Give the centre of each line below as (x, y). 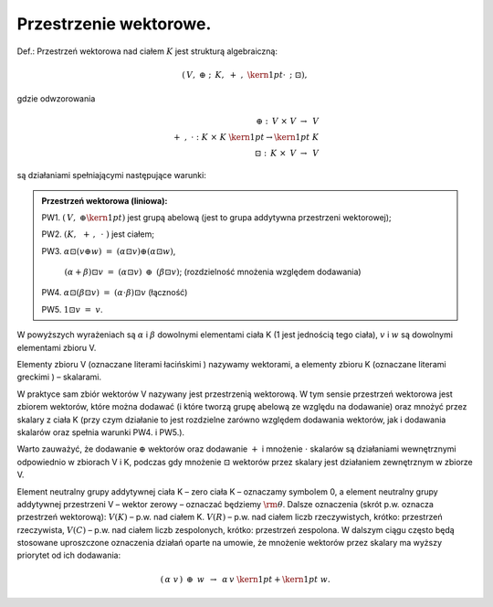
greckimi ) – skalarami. (59, 377)
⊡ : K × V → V (287, 154)
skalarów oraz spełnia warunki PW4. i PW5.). (101, 432)
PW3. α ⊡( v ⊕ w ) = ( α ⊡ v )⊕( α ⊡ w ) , (109, 250)
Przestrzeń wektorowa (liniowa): (105, 200)
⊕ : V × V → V (288, 122)
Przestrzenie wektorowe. (114, 24)
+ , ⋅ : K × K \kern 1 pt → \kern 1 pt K (246, 138)
